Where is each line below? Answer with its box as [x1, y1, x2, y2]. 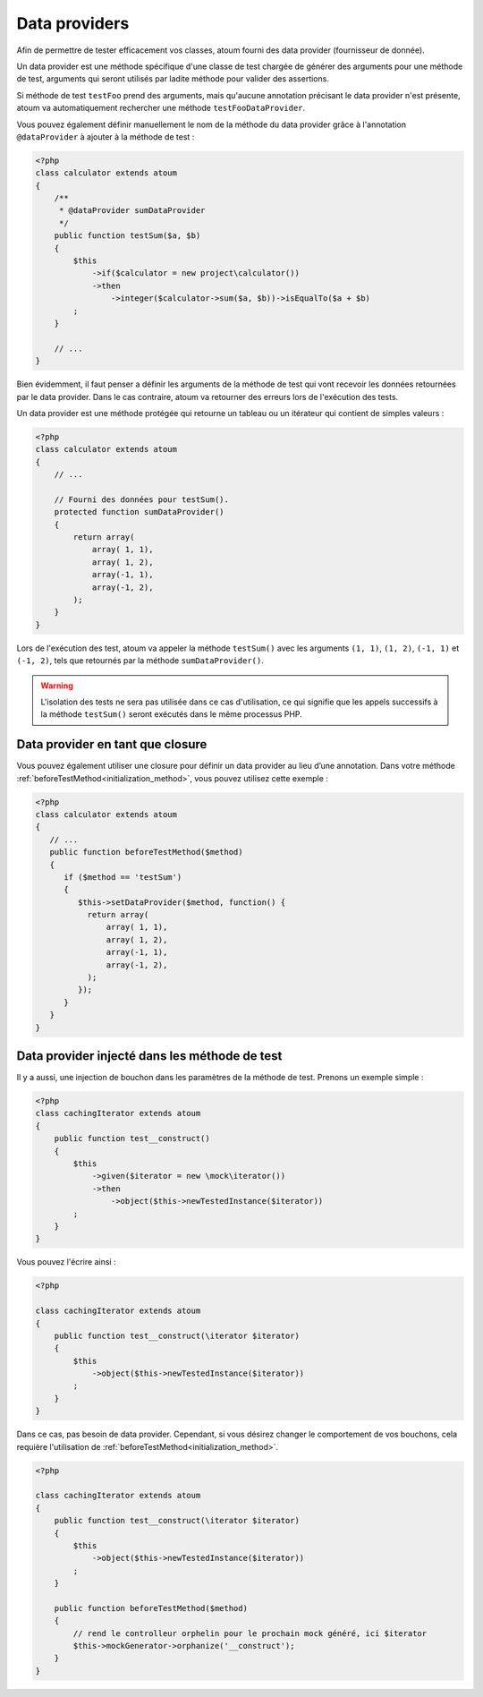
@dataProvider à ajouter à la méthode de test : [16, 131, 195, 142]
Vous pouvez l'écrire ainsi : [16, 1257, 116, 1267]
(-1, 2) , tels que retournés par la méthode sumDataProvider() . [16, 655, 264, 666]
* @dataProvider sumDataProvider [58, 206, 206, 216]
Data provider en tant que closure [16, 737, 208, 752]
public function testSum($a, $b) [54, 231, 201, 241]
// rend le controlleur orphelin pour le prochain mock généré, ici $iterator [72, 1628, 428, 1638]
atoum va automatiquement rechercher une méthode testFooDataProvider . [16, 103, 306, 114]
